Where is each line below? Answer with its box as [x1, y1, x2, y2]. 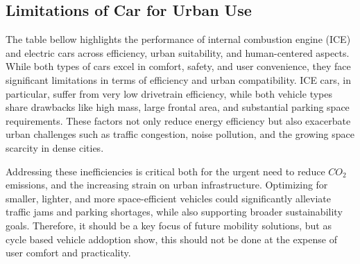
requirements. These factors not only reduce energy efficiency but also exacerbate [6, 113, 351, 127]
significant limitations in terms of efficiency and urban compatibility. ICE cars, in [6, 72, 352, 87]
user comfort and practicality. [6, 245, 131, 260]
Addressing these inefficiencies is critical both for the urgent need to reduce [6, 164, 325, 178]
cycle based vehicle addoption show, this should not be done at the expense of [6, 231, 337, 246]
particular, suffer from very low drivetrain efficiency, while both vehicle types [6, 86, 332, 100]
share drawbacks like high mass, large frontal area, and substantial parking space [6, 100, 350, 114]
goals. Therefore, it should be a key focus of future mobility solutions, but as [6, 218, 332, 232]
